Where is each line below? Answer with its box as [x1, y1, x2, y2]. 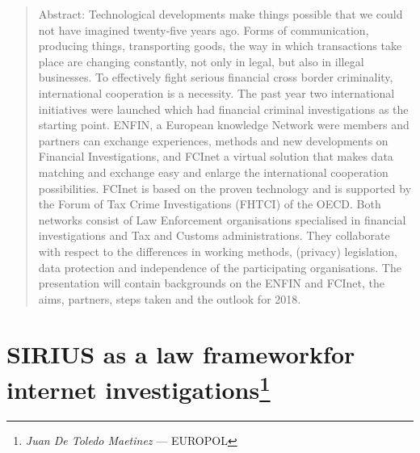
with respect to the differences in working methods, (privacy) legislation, [38, 242, 397, 259]
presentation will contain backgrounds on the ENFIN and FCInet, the [38, 275, 385, 292]
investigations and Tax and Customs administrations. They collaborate [38, 227, 390, 244]
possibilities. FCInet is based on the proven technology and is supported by [38, 179, 412, 196]
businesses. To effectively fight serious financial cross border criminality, [38, 69, 393, 86]
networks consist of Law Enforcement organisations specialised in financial [38, 211, 406, 228]
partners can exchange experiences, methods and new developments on [38, 132, 388, 149]
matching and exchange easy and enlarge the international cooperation [38, 163, 388, 180]
